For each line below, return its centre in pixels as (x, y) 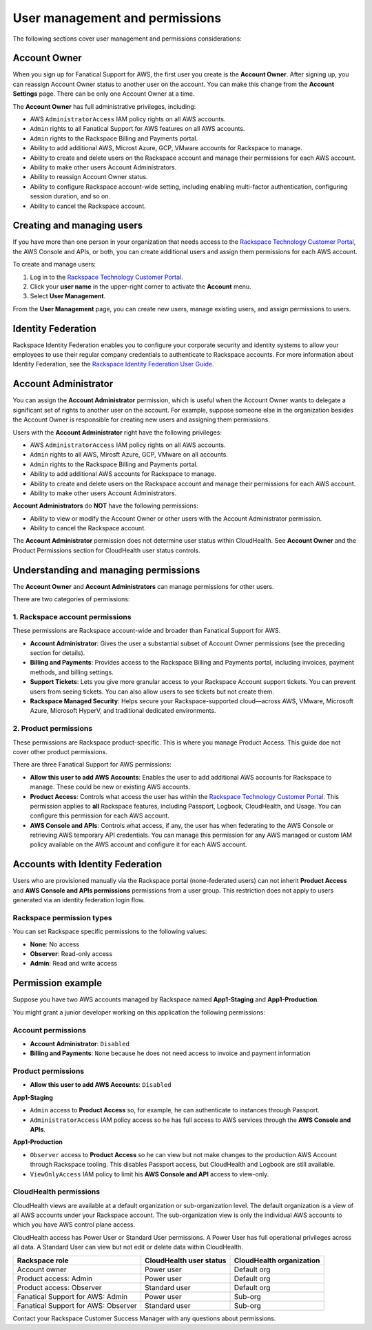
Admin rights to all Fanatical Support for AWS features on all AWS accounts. (137, 129)
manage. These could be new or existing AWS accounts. (110, 787)
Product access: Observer (60, 1287)
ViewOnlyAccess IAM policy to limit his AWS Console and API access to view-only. (149, 1174)
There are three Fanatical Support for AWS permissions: (92, 765)
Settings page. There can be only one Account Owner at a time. (104, 94)
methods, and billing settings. (72, 672)
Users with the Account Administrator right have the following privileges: (117, 432)
